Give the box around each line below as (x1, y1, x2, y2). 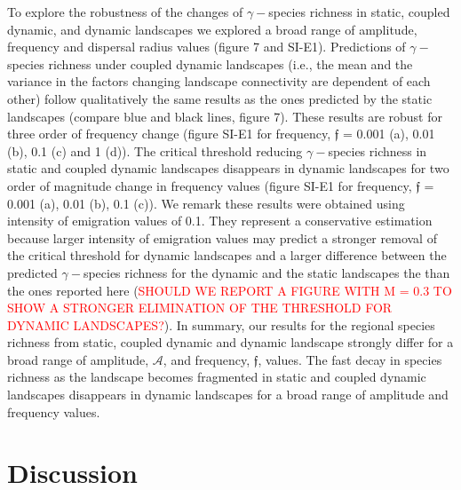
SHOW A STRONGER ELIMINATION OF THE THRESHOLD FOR (7, 298, 393, 317)
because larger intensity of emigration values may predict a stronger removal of (7, 228, 437, 247)
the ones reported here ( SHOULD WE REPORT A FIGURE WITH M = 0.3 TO (7, 281, 452, 299)
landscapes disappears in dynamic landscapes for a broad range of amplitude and (7, 385, 449, 404)
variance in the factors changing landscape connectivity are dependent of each (7, 72, 431, 91)
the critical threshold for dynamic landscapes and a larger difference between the (7, 246, 447, 265)
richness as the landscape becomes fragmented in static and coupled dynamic (7, 367, 426, 386)
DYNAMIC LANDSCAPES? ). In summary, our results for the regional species (7, 315, 435, 334)
